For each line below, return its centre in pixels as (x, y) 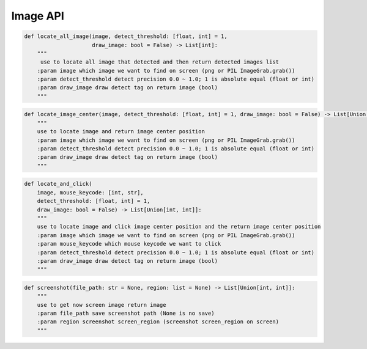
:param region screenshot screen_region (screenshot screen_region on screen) (158, 322)
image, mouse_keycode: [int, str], (90, 192)
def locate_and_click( (58, 184)
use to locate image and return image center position (121, 132)
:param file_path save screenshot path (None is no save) (126, 314)
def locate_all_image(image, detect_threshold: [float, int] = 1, (126, 36)
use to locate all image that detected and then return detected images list (160, 62)
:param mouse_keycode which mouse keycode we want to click (129, 244)
